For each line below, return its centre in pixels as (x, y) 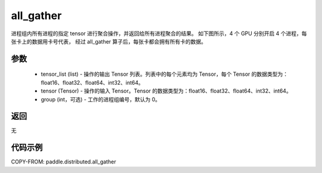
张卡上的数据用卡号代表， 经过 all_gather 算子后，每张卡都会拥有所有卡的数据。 (109, 41)
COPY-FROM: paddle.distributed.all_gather (64, 162)
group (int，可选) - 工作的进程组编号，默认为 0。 (101, 99)
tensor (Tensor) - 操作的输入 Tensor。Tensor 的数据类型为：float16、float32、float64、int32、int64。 (166, 91)
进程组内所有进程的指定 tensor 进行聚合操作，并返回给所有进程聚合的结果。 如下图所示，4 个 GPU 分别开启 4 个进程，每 (159, 33)
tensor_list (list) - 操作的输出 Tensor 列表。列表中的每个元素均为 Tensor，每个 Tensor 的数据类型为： (165, 74)
